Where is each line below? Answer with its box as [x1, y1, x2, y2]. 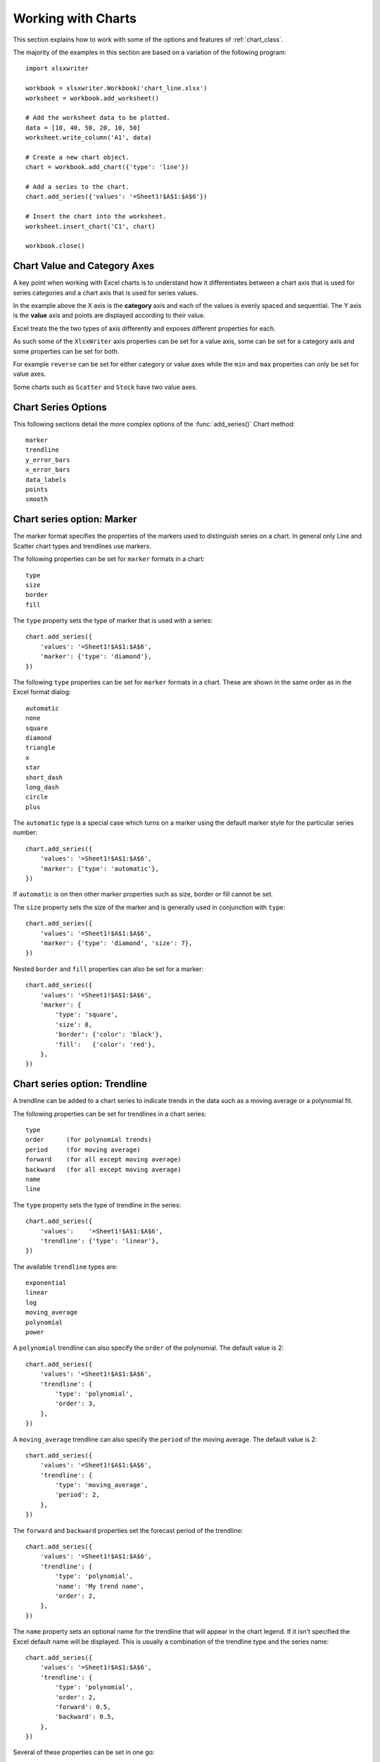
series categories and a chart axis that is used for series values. [13, 288, 198, 297]
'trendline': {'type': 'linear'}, [39, 1237, 160, 1245]
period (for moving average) [25, 1145, 141, 1154]
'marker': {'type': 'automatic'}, [39, 864, 160, 873]
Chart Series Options [13, 401, 107, 413]
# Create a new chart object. [25, 153, 130, 161]
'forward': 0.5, [55, 1703, 111, 1711]
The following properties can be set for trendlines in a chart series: [13, 1109, 207, 1118]
